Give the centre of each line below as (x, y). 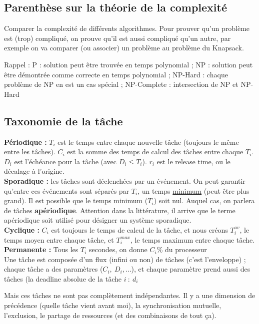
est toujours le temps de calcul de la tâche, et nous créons (139, 229)
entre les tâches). (30, 152)
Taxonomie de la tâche (63, 121)
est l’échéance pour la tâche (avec (65, 161)
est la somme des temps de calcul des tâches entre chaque (155, 152)
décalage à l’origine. (34, 171)
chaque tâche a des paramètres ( (53, 269)
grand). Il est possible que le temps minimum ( (76, 200)
